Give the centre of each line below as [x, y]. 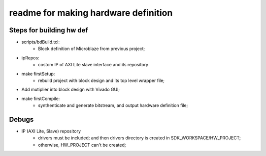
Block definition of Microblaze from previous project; [92, 49]
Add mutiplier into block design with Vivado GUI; [71, 90]
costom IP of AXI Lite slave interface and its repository [93, 65]
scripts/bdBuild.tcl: [41, 42]
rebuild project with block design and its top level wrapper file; [101, 80]
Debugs [21, 119]
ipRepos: [30, 58]
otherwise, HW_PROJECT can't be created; [82, 145]
